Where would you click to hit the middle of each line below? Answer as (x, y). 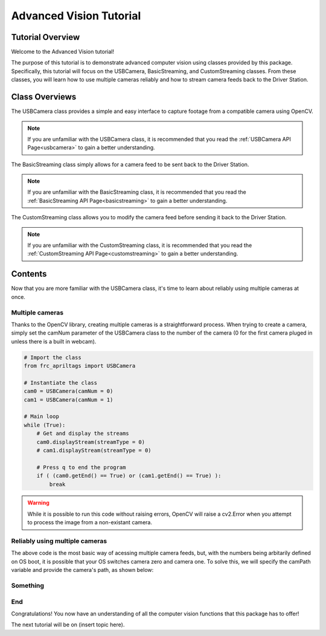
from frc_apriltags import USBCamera (80, 366)
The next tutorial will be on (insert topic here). (68, 625)
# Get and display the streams (83, 434)
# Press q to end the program (81, 467)
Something (28, 585)
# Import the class (53, 357)
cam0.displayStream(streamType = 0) (91, 442)
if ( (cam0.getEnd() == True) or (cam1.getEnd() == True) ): (129, 476)
